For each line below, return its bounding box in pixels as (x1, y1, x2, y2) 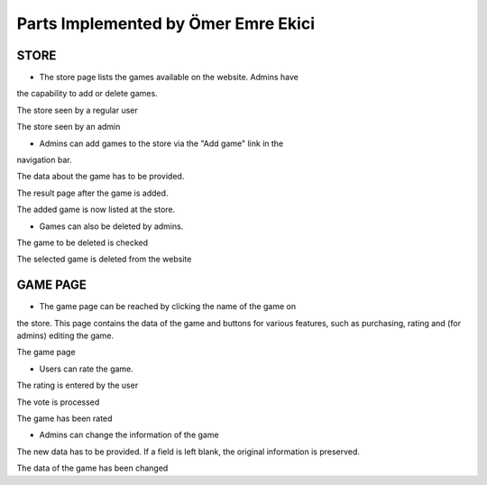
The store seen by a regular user (16, 105, 139, 115)
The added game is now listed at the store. (16, 204, 176, 215)
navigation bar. (16, 154, 72, 166)
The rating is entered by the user (16, 380, 139, 391)
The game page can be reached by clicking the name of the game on (39, 301, 297, 312)
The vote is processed (16, 397, 100, 407)
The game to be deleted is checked (16, 237, 149, 248)
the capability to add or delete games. (16, 88, 158, 99)
